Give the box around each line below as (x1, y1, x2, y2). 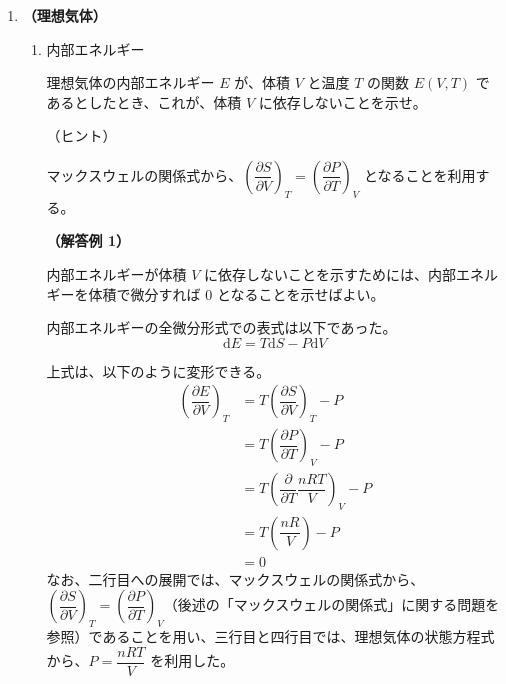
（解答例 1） (46, 230, 131, 251)
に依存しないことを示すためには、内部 (204, 263, 457, 284)
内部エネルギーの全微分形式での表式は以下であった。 (46, 317, 397, 338)
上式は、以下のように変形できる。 (46, 360, 271, 381)
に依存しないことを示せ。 (258, 91, 427, 112)
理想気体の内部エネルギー (46, 72, 215, 93)
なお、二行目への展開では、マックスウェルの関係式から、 (46, 568, 425, 589)
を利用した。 (150, 650, 235, 671)
